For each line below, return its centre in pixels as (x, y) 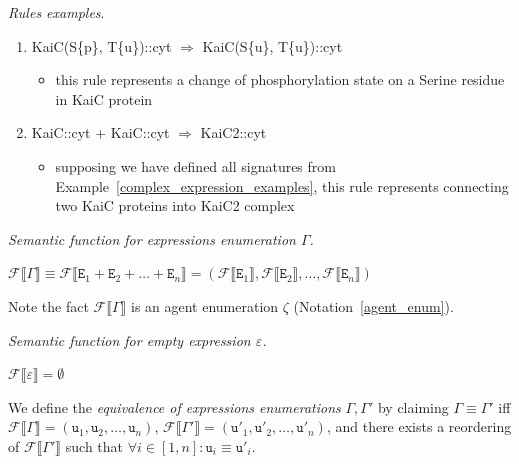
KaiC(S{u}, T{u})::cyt (272, 45)
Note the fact (48, 305)
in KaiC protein (104, 98)
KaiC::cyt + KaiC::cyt (100, 132)
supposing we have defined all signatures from (195, 165)
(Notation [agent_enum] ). (373, 305)
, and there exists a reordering (419, 426)
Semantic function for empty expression (129, 339)
